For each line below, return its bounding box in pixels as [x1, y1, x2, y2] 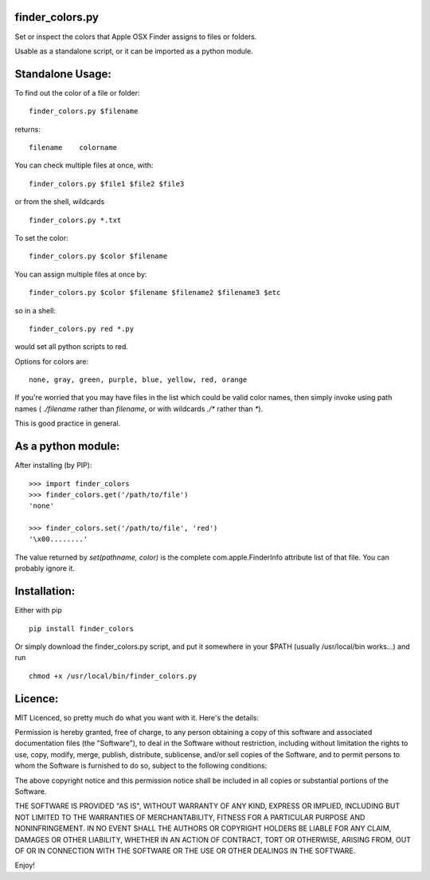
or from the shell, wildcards [14, 197, 105, 206]
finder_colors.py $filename [29, 107, 139, 116]
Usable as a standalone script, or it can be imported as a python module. [14, 46, 254, 56]
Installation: [14, 584, 76, 598]
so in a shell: [14, 305, 56, 315]
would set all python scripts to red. [14, 342, 129, 352]
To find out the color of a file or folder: [14, 88, 140, 97]
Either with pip [14, 606, 63, 615]
